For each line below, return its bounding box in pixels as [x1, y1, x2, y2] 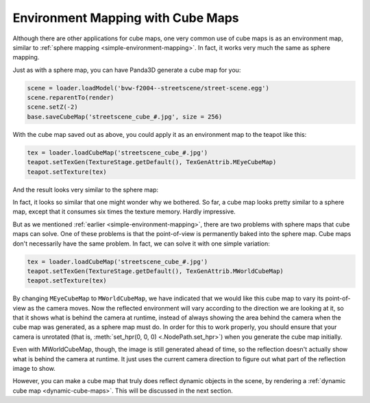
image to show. [12, 365, 56, 373]
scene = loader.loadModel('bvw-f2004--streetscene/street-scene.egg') [27, 84, 270, 92]
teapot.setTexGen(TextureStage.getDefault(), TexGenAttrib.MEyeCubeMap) [27, 158, 277, 166]
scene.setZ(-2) [27, 103, 78, 111]
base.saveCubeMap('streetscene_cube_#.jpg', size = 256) [27, 113, 223, 120]
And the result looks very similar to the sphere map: [12, 185, 159, 194]
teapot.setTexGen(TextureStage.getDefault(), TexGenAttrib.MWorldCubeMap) [27, 267, 284, 275]
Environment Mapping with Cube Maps [12, 10, 239, 25]
